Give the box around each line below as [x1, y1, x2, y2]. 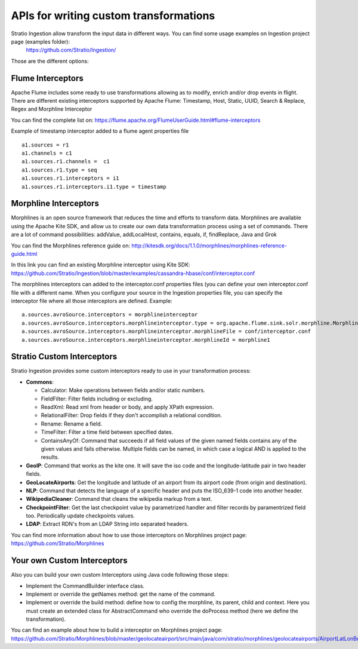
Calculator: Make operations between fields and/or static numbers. [41, 387, 205, 394]
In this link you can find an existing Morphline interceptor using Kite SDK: [11, 261, 190, 268]
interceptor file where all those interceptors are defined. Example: [11, 297, 172, 304]
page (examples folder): [11, 38, 70, 45]
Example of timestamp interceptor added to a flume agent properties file [11, 127, 189, 134]
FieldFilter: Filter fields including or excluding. [41, 395, 153, 402]
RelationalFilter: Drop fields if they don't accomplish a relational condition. [41, 412, 223, 419]
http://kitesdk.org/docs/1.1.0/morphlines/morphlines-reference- [131, 242, 288, 249]
